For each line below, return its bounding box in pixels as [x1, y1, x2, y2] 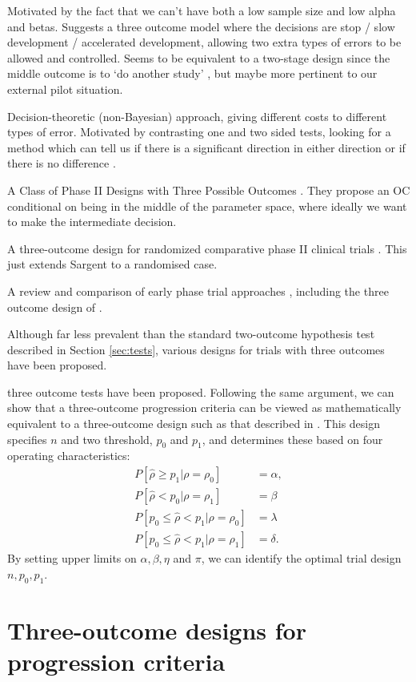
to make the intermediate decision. [7, 213, 177, 230]
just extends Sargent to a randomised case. [7, 256, 218, 272]
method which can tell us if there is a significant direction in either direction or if [7, 139, 406, 155]
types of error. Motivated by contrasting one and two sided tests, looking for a [7, 123, 391, 140]
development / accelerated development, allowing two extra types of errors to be [7, 34, 402, 50]
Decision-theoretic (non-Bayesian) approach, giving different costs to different [7, 107, 387, 124]
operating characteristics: [7, 447, 130, 464]
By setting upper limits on [7, 550, 137, 567]
